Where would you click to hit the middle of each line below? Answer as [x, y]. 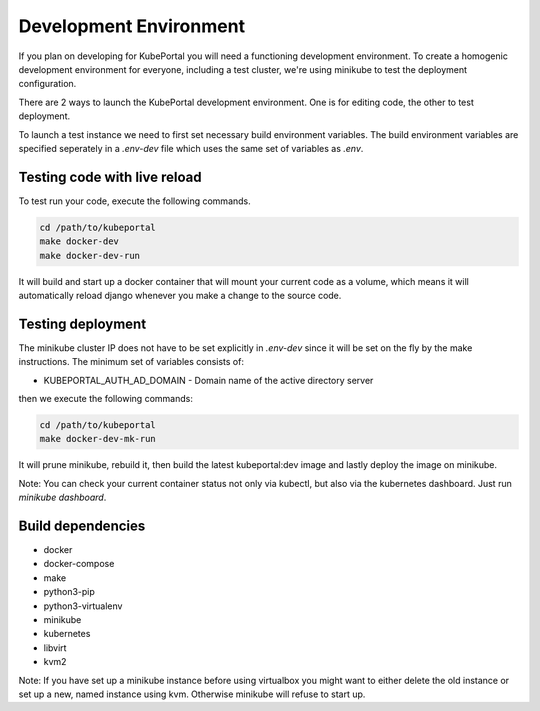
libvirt [55, 647]
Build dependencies [82, 525]
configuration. [47, 84]
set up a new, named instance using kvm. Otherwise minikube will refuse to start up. [192, 694]
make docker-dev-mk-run [98, 439]
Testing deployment [82, 323]
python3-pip [69, 592]
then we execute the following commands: [106, 399]
